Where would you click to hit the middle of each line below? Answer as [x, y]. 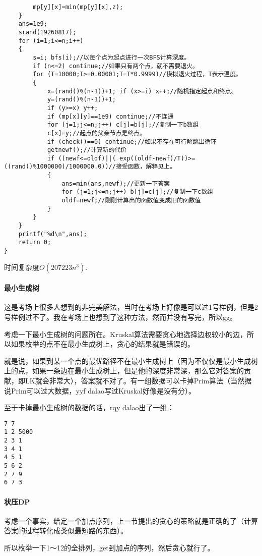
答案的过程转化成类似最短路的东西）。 [66, 531]
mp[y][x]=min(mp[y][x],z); [78, 7]
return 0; [35, 242]
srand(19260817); [47, 32]
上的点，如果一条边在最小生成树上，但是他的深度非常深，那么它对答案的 [124, 371]
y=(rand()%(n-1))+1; [81, 100]
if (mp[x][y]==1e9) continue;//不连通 [110, 116]
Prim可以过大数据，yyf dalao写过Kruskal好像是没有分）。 [103, 390]
